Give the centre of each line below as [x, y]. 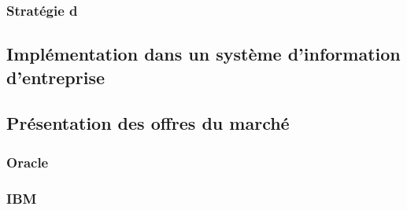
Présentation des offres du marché [148, 123]
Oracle [28, 162]
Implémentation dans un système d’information [203, 54]
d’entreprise [56, 77]
